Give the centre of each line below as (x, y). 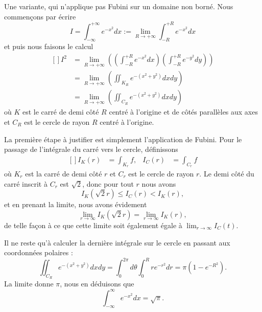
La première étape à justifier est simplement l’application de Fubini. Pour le (123, 139)
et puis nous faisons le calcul (49, 46)
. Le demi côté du (227, 173)
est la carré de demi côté (64, 173)
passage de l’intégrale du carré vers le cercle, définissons (91, 149)
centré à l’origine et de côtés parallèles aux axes (183, 112)
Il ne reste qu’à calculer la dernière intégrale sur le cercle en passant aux (117, 242)
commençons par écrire (40, 16)
